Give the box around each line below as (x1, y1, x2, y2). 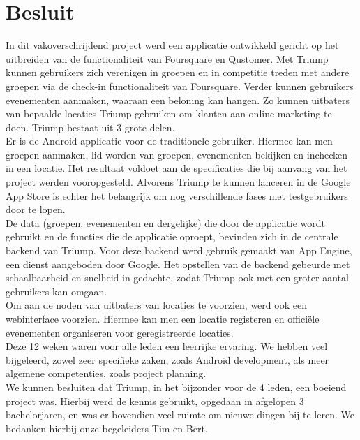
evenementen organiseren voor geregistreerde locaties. (6, 325, 234, 339)
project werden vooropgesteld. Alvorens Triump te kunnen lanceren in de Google (6, 175, 351, 189)
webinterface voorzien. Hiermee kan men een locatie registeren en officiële (6, 311, 320, 325)
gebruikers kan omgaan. (6, 284, 107, 298)
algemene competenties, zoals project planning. (6, 366, 207, 381)
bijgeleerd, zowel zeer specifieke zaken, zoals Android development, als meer (6, 352, 329, 367)
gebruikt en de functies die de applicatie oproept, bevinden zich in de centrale (6, 229, 338, 244)
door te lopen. (6, 202, 66, 217)
